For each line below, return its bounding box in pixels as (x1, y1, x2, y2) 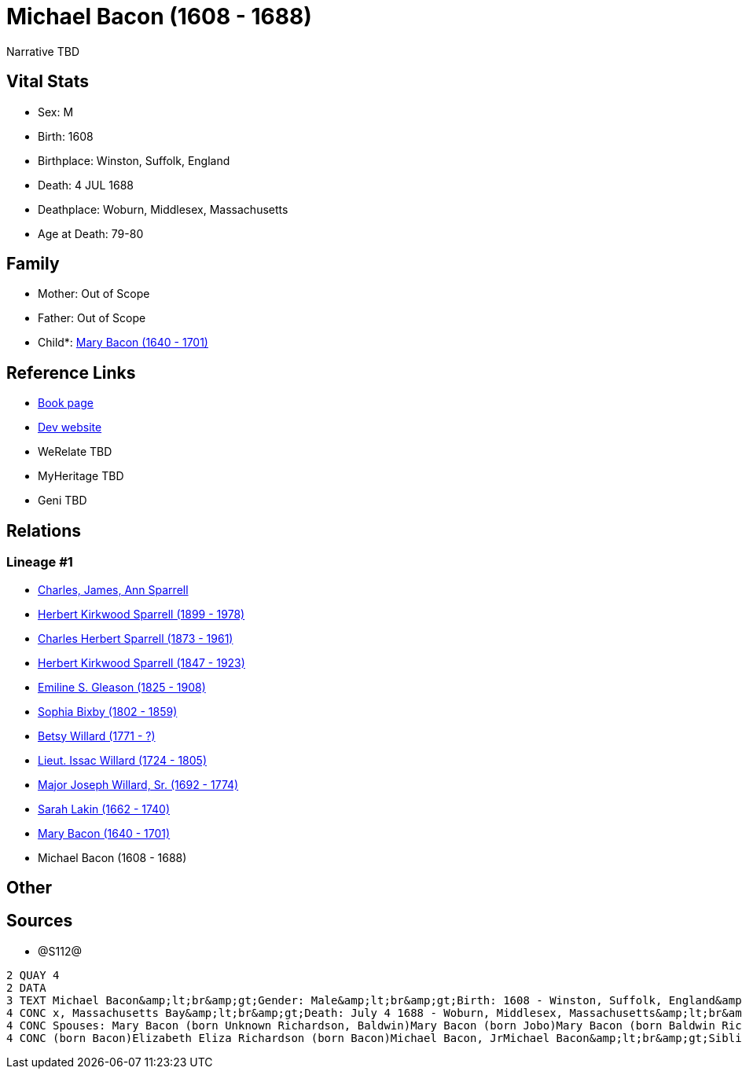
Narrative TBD (6, 44, 79, 58)
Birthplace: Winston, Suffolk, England (38, 153, 230, 167)
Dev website (38, 420, 102, 435)
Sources (6, 911, 73, 931)
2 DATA (6, 981, 46, 994)
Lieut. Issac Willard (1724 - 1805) (38, 753, 208, 767)
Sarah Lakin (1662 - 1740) (38, 802, 171, 816)
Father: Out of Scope (38, 311, 146, 325)
